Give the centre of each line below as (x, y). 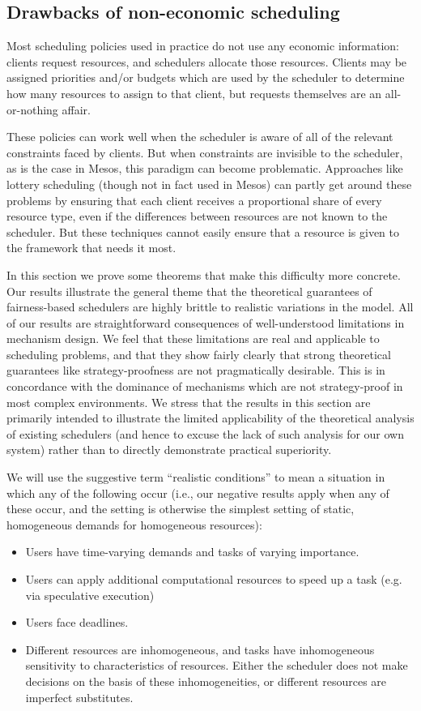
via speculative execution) (90, 595)
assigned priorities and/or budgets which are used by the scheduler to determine (206, 77)
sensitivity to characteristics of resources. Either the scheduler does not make (217, 665)
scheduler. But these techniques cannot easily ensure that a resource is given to (203, 231)
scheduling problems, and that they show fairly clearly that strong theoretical (199, 354)
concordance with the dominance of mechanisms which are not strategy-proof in (205, 386)
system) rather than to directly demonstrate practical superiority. (169, 450)
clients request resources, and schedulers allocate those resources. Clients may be (207, 61)
